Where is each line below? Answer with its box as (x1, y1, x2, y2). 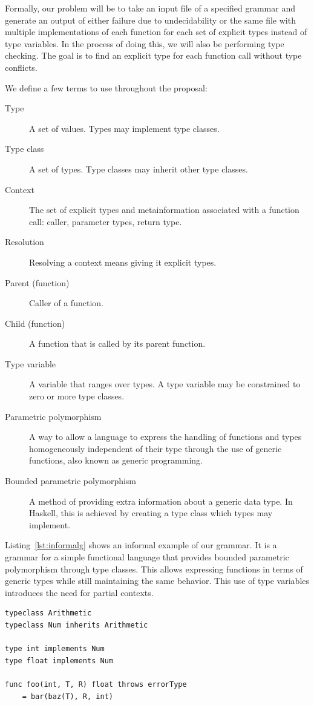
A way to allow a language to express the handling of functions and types (29, 430, 302, 443)
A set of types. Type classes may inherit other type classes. (29, 162, 248, 175)
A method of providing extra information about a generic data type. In (29, 494, 293, 507)
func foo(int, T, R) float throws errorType (5, 680, 187, 689)
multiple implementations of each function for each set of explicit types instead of (5, 25, 307, 38)
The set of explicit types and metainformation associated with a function (29, 203, 299, 216)
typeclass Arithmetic (5, 609, 92, 618)
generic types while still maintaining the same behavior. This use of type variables (5, 574, 310, 587)
